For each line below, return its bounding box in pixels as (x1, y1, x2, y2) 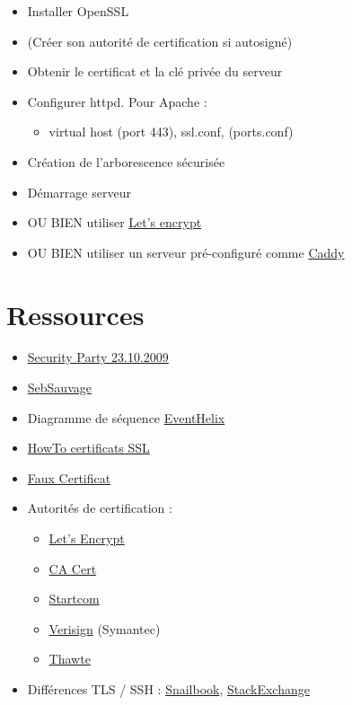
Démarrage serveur (27, 182, 131, 201)
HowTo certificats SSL (27, 438, 150, 457)
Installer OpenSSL (27, 2, 129, 20)
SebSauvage (27, 378, 92, 397)
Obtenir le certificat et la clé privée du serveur (27, 62, 283, 81)
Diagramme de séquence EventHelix (27, 408, 225, 427)
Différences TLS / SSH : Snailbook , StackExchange (27, 680, 310, 698)
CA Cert (48, 559, 97, 577)
